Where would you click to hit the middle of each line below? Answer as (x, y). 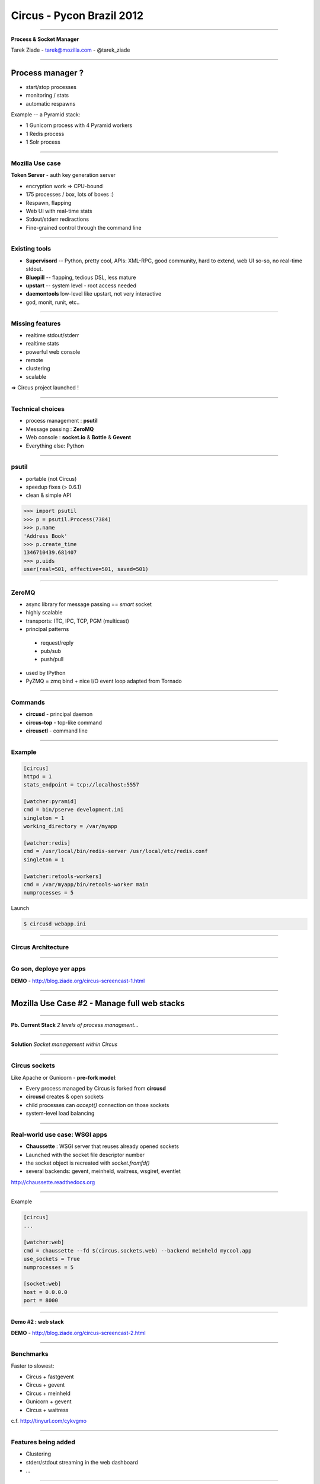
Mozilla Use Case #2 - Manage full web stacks (98, 1003)
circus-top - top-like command (64, 722)
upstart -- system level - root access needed (81, 286)
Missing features (36, 324)
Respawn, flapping (49, 202)
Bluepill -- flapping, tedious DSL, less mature (81, 277)
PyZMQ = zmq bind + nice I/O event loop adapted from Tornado (104, 681)
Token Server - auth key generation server (63, 175)
